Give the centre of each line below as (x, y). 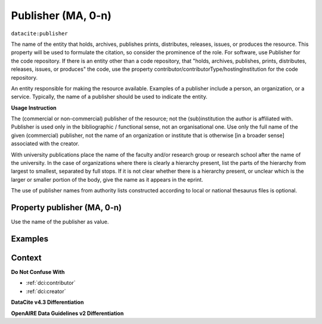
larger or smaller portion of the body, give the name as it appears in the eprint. (107, 179)
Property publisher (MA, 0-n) (66, 208)
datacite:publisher (39, 33)
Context (26, 258)
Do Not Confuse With (38, 272)
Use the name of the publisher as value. (60, 222)
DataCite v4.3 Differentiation (47, 302)
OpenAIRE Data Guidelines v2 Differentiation (67, 313)
